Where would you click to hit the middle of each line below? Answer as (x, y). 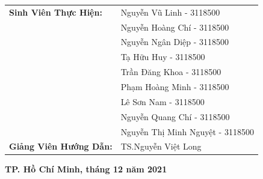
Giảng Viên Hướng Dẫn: (61, 146)
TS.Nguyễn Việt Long (161, 146)
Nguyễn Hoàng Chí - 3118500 (175, 27)
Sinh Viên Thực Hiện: (56, 12)
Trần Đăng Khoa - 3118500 (171, 72)
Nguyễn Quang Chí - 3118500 (175, 116)
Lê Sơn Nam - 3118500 (162, 101)
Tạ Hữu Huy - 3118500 (163, 57)
